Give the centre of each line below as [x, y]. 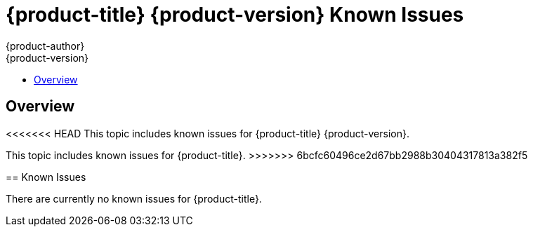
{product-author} [45, 46]
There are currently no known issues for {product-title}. [134, 198]
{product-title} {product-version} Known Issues [235, 15]
